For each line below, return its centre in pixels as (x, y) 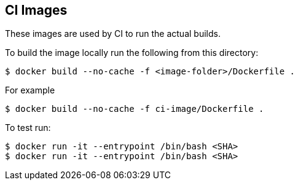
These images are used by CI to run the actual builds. (113, 34)
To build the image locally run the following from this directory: (132, 53)
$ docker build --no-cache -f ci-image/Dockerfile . (135, 109)
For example (30, 90)
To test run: (28, 128)
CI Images (36, 10)
